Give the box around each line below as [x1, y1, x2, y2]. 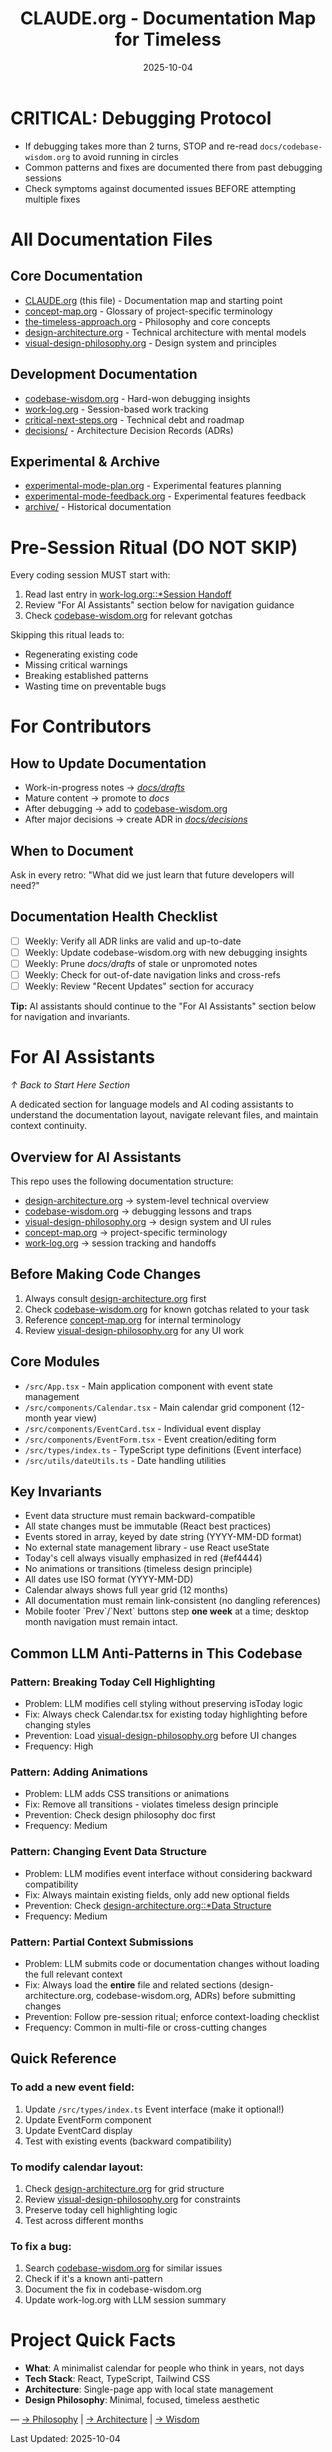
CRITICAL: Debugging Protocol [10, 107, 272, 129]
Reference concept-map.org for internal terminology [24, 1313, 242, 1326]
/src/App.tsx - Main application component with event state [24, 1380, 273, 1392]
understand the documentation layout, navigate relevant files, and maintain [10, 1109, 319, 1121]
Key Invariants [10, 1483, 103, 1500]
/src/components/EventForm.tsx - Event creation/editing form [24, 1433, 277, 1445]
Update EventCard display [24, 2124, 133, 2136]
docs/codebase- [259, 142, 323, 152]
